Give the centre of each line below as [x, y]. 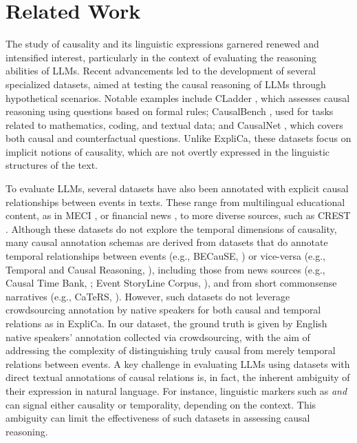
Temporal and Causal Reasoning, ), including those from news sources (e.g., [165, 269]
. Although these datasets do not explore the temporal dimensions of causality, [171, 228]
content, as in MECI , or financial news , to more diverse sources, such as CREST [178, 215]
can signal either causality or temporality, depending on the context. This [161, 404]
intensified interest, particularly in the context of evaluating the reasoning [161, 57]
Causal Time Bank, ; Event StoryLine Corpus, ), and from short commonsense [171, 283]
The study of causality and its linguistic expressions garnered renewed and [162, 44]
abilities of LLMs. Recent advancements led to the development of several [161, 71]
